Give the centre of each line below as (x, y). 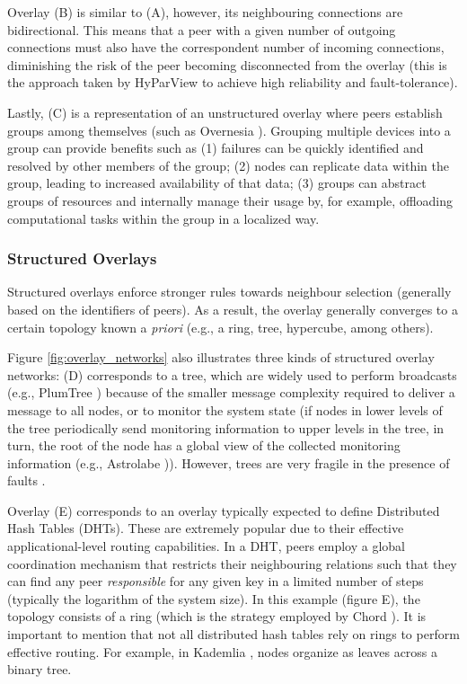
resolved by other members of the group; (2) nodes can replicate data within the (228, 165)
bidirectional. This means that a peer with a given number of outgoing (202, 29)
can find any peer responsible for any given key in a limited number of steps (216, 581)
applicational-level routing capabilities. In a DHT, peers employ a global (207, 546)
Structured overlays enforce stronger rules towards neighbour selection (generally (229, 292)
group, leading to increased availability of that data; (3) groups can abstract (217, 183)
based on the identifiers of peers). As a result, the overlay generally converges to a (233, 309)
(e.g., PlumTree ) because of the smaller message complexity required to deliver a (231, 392)
